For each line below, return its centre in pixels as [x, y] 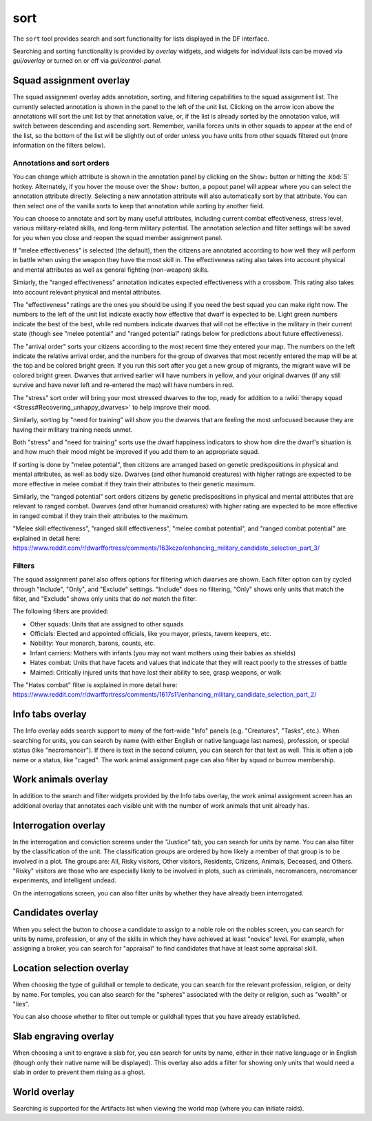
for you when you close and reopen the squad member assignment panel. [118, 237]
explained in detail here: [46, 538]
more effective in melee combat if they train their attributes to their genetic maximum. [134, 484]
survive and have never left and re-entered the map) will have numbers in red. [123, 385]
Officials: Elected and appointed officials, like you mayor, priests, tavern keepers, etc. [151, 634]
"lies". [21, 1004]
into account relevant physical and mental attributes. [87, 292]
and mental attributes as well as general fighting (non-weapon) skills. [111, 270]
